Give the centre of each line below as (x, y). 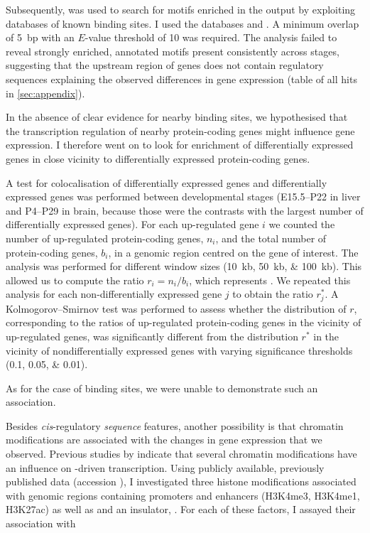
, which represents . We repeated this (270, 280)
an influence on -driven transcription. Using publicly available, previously (165, 467)
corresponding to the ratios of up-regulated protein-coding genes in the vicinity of (184, 322)
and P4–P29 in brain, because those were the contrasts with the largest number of (185, 210)
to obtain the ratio (273, 294)
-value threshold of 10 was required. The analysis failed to (211, 37)
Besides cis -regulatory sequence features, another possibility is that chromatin (175, 425)
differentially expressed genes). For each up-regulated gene (132, 224)
